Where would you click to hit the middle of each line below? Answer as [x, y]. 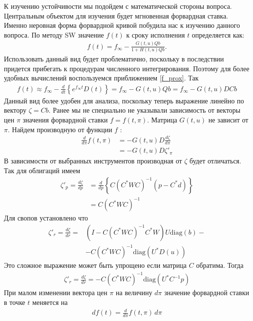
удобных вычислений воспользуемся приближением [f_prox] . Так [101, 78]
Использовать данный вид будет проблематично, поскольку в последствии [114, 59]
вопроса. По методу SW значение [54, 34]
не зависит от [228, 120]
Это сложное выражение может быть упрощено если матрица [95, 265]
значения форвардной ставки [65, 120]
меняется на [50, 302]
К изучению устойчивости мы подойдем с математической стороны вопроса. [118, 6]
